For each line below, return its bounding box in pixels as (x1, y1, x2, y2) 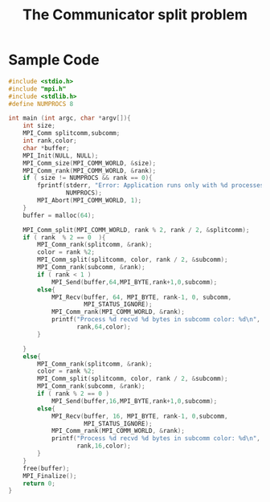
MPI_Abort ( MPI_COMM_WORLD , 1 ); (37, 197, 142, 205)
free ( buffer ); (22, 464, 70, 472)
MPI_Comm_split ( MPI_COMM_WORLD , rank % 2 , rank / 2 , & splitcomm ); (22, 226, 250, 234)
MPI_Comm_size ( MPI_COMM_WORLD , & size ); (22, 159, 157, 167)
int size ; (22, 122, 56, 130)
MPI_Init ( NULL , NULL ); (22, 151, 99, 160)
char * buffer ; (22, 144, 70, 152)
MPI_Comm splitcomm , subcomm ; (22, 129, 121, 137)
